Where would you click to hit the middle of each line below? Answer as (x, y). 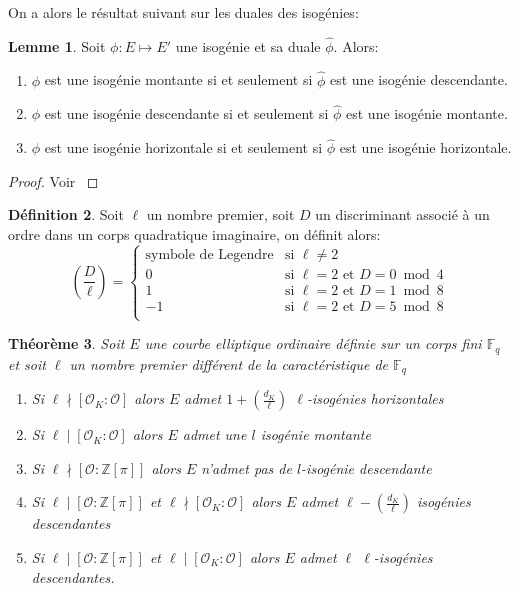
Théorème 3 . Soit (66, 343)
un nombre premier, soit (220, 214)
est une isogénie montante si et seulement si (178, 79)
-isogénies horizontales (375, 398)
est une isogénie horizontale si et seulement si (183, 147)
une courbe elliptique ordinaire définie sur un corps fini (313, 343)
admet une (214, 434)
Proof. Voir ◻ (53, 180)
